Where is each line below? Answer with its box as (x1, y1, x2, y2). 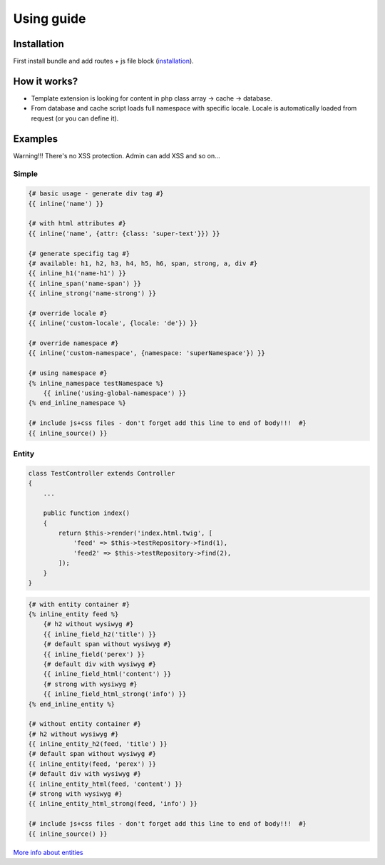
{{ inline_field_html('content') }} (43, 670, 171, 678)
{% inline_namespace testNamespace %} (28, 379, 164, 387)
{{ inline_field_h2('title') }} (43, 630, 157, 638)
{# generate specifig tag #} (28, 250, 130, 257)
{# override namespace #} (28, 339, 119, 347)
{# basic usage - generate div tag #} (28, 190, 164, 198)
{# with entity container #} (28, 600, 130, 608)
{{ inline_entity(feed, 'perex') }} (28, 759, 157, 768)
